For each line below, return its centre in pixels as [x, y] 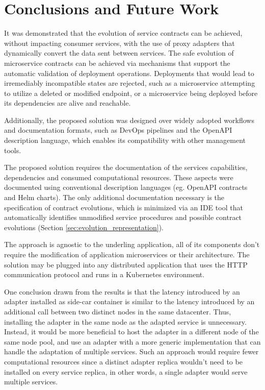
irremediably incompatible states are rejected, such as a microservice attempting [130, 83]
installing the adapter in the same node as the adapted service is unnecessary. [125, 321]
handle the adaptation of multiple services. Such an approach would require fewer [131, 351]
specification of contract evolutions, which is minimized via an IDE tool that [124, 207]
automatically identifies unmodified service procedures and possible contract [123, 217]
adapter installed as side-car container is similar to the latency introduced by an [129, 301]
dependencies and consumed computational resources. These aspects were [119, 177]
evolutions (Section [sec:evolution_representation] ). [84, 227]
